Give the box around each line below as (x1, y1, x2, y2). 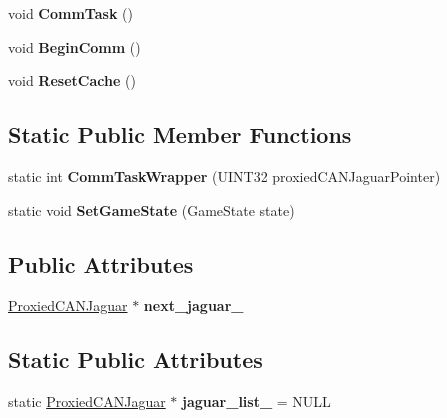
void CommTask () (8, 3, 133, 23)
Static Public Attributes (8, 344, 263, 375)
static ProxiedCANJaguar (8, 391, 166, 412)
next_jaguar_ (143, 295, 244, 316)
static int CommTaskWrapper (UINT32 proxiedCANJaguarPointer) (8, 165, 441, 186)
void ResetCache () (8, 70, 136, 91)
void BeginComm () (8, 36, 141, 57)
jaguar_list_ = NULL (182, 391, 331, 412)
